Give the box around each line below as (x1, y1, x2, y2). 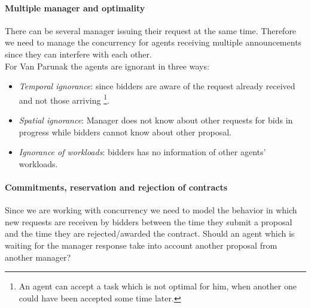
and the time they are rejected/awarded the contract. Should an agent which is (5, 227, 295, 240)
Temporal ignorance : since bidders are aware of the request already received (19, 80, 295, 92)
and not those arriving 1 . (19, 92, 109, 106)
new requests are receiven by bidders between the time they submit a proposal (5, 215, 292, 228)
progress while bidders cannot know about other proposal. (19, 125, 232, 138)
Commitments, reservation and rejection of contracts (5, 180, 227, 193)
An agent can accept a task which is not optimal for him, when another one (19, 280, 297, 292)
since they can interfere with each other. (5, 47, 152, 60)
